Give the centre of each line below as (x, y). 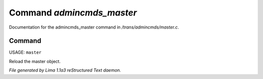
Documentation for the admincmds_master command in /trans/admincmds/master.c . (94, 27)
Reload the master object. (35, 61)
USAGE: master (25, 52)
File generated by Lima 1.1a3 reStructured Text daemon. (65, 70)
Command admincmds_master (73, 13)
